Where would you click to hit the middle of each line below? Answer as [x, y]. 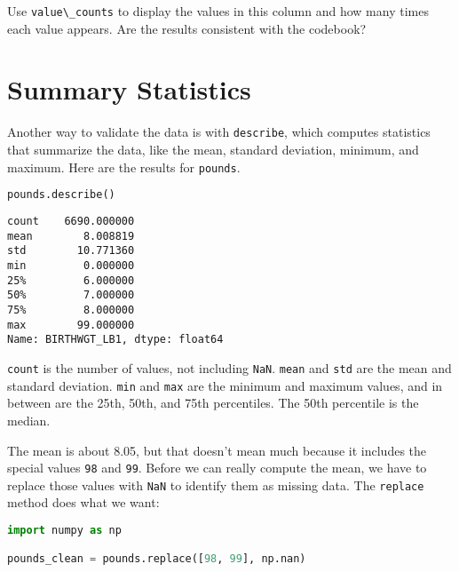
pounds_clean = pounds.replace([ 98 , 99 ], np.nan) [157, 558]
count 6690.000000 [71, 222]
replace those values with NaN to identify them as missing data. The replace [216, 485]
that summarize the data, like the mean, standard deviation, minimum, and [213, 150]
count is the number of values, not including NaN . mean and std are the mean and [229, 368]
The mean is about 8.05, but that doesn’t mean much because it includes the [217, 450]
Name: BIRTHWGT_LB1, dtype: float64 [115, 340]
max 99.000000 [71, 325]
